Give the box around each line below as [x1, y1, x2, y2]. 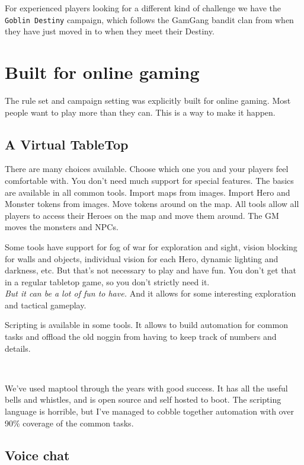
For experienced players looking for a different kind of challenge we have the [5, 2, 281, 14]
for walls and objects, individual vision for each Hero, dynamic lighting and [5, 252, 279, 265]
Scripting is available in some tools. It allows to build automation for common [5, 319, 288, 331]
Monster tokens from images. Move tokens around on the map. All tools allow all [5, 198, 299, 210]
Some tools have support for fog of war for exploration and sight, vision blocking [5, 240, 297, 253]
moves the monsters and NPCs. [5, 221, 119, 233]
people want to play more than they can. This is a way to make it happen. [5, 106, 276, 118]
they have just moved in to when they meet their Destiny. [5, 25, 215, 37]
